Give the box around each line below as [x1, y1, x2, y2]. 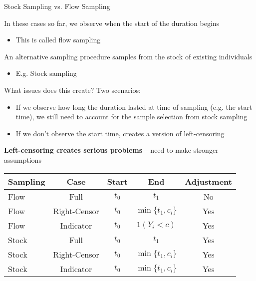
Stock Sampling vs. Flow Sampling [4, 1, 110, 11]
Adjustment [185, 175, 232, 187]
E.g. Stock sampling [15, 68, 77, 78]
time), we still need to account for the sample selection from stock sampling [15, 111, 248, 122]
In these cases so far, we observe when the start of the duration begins [4, 17, 220, 28]
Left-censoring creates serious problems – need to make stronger [4, 145, 219, 155]
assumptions [4, 154, 41, 165]
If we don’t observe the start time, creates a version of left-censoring [15, 128, 225, 138]
